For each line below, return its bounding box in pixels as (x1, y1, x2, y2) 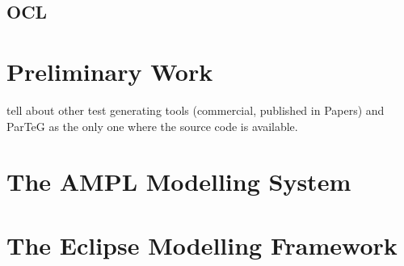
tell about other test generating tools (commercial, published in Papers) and (6, 101, 385, 118)
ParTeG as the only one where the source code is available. (6, 117, 298, 134)
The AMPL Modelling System (6, 165, 351, 198)
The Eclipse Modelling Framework (6, 228, 398, 261)
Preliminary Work (6, 54, 213, 87)
